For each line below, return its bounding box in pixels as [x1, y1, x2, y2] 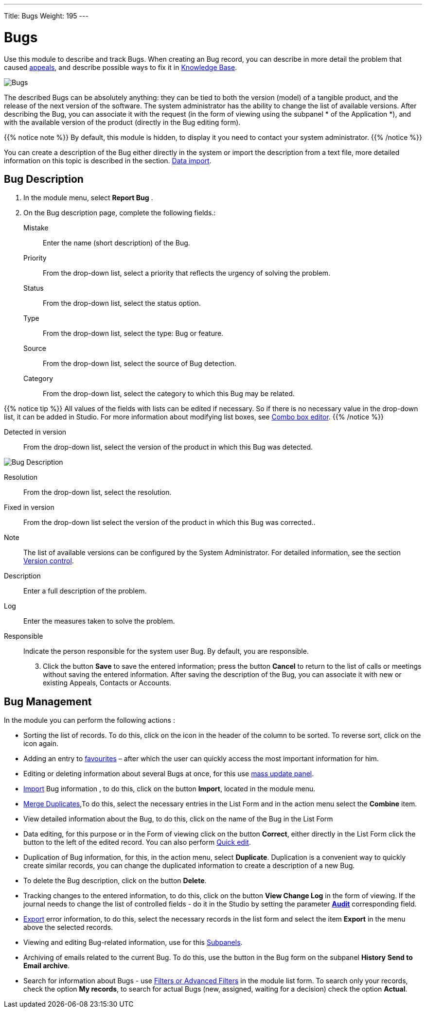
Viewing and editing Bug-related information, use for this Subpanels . [23, 938, 243, 947]
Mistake [23, 224, 49, 232]
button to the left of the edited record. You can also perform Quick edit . [23, 838, 251, 847]
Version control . [23, 557, 74, 565]
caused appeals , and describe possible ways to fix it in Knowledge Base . [4, 63, 237, 71]
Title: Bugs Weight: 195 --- [4, 12, 89, 20]
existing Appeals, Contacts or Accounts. [43, 679, 171, 687]
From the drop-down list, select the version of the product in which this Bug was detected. [23, 443, 313, 452]
